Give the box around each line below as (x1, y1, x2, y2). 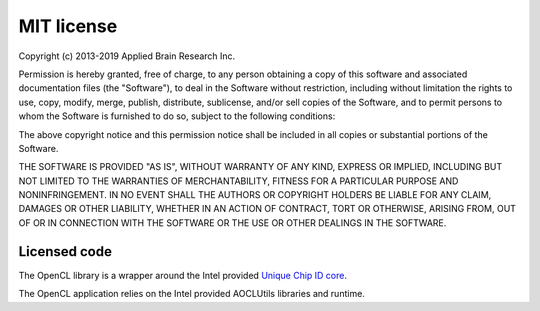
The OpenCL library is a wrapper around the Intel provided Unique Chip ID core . (18, 269, 348, 281)
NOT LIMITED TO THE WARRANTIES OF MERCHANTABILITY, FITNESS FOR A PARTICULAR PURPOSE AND (18, 175, 459, 187)
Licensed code (18, 243, 112, 260)
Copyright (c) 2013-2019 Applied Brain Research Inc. (18, 50, 236, 62)
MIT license (18, 15, 118, 37)
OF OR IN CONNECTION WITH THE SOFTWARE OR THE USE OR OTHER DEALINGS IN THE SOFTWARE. (18, 216, 447, 229)
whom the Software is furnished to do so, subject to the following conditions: (18, 110, 336, 122)
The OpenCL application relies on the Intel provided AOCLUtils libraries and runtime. (18, 288, 365, 300)
